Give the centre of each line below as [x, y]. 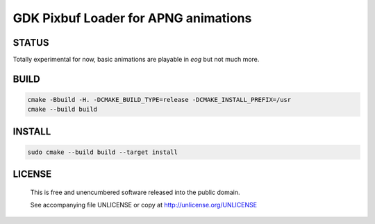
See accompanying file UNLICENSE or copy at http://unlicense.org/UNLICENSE [143, 205]
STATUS [31, 43]
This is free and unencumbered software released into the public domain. [135, 192]
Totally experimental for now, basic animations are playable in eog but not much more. [136, 60]
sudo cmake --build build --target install [103, 152]
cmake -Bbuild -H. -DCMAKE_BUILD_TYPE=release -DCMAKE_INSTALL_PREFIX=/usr [159, 100]
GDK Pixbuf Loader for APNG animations [132, 18]
